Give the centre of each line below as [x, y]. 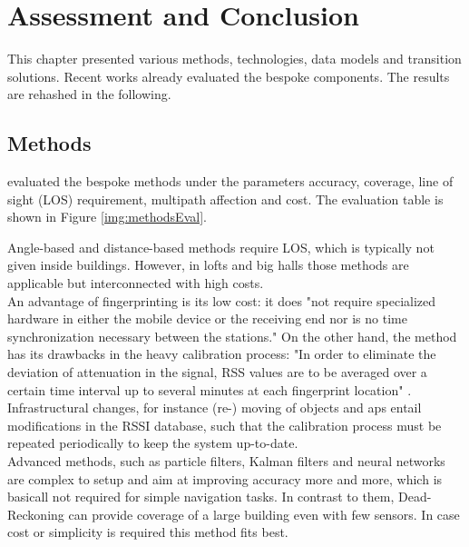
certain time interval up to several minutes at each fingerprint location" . [210, 389]
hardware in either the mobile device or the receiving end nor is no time [207, 318]
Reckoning [36, 514]
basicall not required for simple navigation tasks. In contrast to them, [201, 497]
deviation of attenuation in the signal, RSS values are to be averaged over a [217, 372]
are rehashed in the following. [89, 94]
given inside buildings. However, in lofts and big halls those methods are [208, 265]
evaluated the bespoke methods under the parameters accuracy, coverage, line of [230, 181]
